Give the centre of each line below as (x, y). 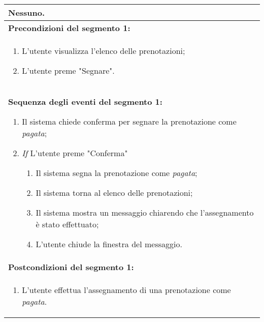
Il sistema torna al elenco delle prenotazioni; (114, 193)
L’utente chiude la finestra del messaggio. (109, 244)
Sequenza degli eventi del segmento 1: (85, 101)
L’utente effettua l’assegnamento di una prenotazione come (126, 290)
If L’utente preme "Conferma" (75, 153)
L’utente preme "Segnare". (68, 70)
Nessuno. (27, 12)
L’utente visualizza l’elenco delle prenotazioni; (104, 51)
